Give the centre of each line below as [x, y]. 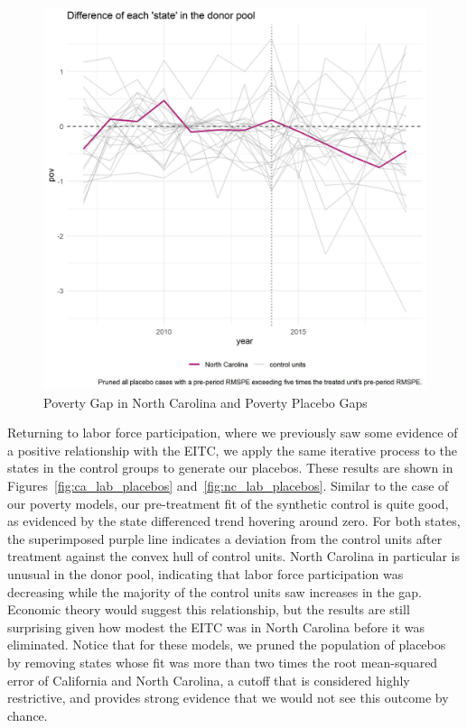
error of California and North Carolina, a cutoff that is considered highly [209, 680]
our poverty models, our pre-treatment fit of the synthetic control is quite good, [228, 503]
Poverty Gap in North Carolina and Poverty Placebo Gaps [205, 402]
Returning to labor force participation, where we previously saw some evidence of [233, 433]
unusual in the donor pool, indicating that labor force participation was [205, 573]
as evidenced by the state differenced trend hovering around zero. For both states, [234, 521]
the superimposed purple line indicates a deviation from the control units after [225, 538]
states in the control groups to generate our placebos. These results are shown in [230, 468]
